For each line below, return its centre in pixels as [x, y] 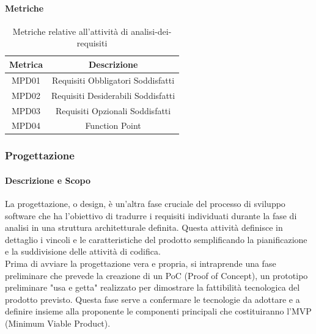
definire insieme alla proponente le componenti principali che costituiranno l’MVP [158, 311]
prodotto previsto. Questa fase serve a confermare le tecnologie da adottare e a [152, 299]
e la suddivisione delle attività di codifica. [83, 251]
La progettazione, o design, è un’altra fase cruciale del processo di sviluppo [145, 204]
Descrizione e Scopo [48, 180]
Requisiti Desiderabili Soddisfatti [113, 95]
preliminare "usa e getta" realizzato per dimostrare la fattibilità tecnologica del [152, 287]
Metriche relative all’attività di [70, 31]
